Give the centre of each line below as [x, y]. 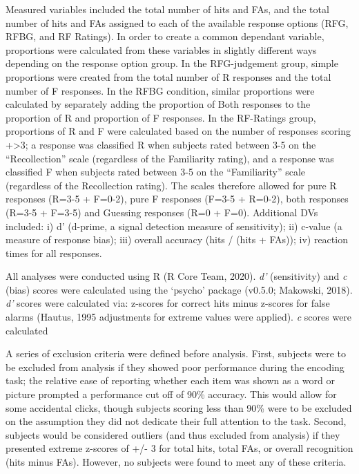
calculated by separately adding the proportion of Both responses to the [158, 104]
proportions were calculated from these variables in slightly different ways [161, 49]
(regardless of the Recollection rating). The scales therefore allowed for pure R [171, 185]
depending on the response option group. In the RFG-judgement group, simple [172, 63]
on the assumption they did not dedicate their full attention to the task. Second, [176, 421]
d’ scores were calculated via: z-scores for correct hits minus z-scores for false [168, 303]
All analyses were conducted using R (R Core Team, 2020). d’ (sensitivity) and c [176, 276]
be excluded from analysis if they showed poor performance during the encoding [175, 367]
